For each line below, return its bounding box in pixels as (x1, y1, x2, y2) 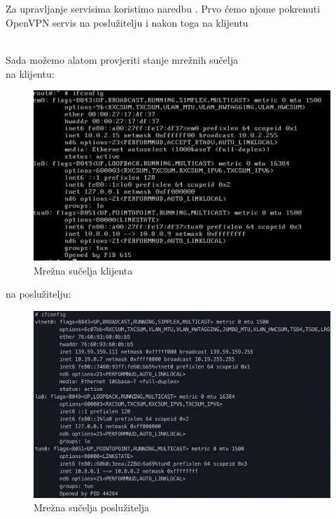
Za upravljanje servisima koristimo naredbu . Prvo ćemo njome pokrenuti (6, 1, 321, 16)
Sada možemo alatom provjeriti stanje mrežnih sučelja (6, 53, 238, 67)
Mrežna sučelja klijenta (34, 263, 133, 277)
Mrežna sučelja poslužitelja (34, 500, 150, 515)
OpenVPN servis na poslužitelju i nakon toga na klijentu (6, 15, 248, 29)
